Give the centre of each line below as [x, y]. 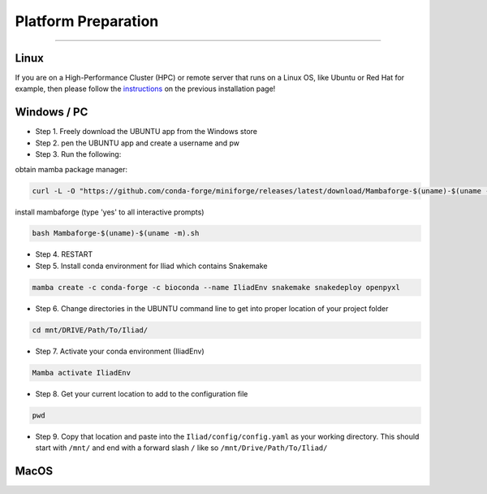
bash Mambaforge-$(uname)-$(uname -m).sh [116, 233]
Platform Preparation [87, 21]
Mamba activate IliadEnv [82, 373]
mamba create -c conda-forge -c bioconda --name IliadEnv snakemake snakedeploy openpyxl [216, 287]
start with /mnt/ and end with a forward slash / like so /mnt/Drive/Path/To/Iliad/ [181, 448]
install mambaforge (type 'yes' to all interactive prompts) [110, 212]
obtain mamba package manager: [71, 169]
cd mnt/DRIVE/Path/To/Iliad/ [90, 330]
